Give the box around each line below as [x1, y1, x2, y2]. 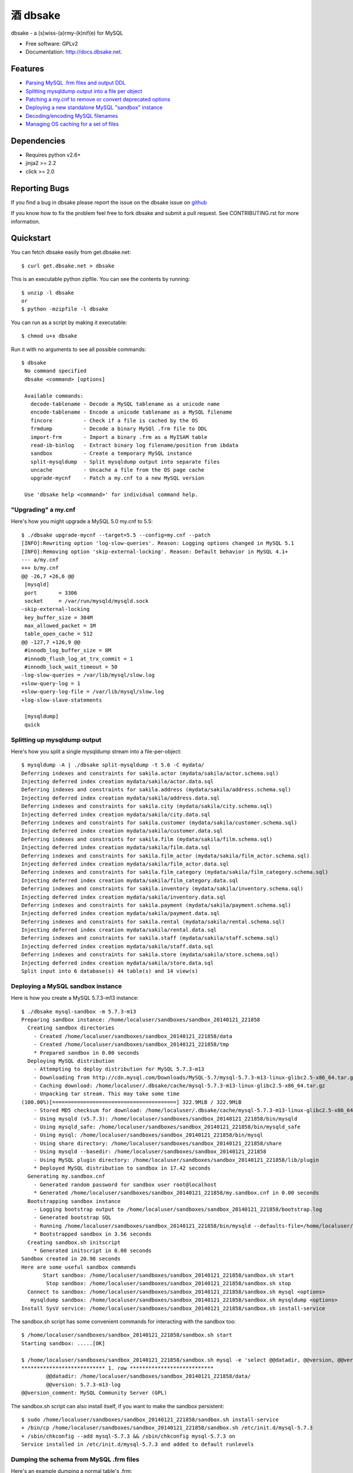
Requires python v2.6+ [25, 151, 81, 158]
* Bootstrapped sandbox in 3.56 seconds [33, 1231, 152, 1237]
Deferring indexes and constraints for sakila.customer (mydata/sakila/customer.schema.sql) [21, 820, 298, 826]
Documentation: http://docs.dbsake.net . [25, 48, 123, 55]
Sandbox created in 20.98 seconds [21, 1256, 121, 1262]
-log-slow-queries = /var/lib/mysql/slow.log [21, 672, 155, 679]
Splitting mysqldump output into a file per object [25, 87, 142, 94]
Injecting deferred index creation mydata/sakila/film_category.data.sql [21, 877, 239, 884]
